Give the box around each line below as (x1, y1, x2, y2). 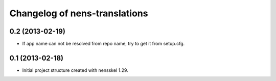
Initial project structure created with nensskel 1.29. (22, 67, 129, 73)
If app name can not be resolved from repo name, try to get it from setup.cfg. (22, 41, 185, 47)
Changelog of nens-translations (9, 8, 148, 19)
